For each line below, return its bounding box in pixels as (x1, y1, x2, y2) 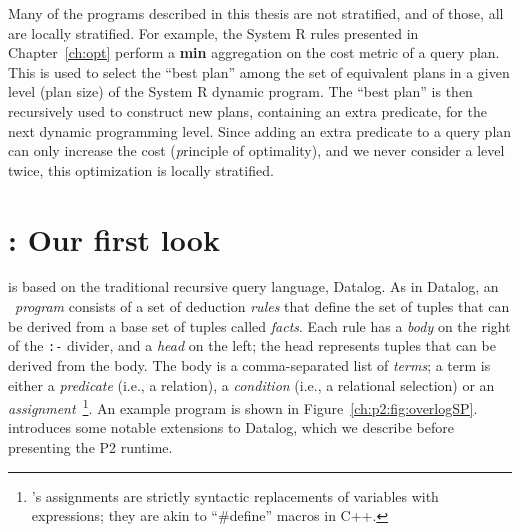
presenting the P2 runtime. (8, 436, 173, 457)
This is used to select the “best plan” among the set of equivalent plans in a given (8, 61, 510, 82)
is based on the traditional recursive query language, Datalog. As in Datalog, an (8, 276, 499, 297)
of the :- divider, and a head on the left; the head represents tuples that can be (8, 335, 496, 356)
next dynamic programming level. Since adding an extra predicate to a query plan (8, 120, 512, 141)
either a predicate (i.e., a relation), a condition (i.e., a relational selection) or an (8, 374, 495, 395)
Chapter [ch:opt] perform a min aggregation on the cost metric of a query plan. (8, 42, 500, 63)
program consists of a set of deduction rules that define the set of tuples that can (15, 296, 510, 317)
